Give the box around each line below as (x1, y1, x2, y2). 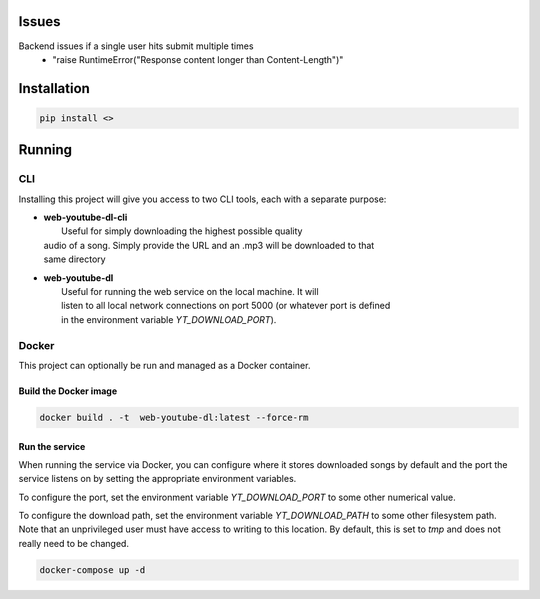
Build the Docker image (18, 385, 118, 397)
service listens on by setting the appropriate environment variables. (18, 473, 297, 485)
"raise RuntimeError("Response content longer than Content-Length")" (52, 53, 344, 65)
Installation (18, 80, 90, 97)
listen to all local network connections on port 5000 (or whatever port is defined (61, 300, 391, 312)
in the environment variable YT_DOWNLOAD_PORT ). (61, 313, 277, 325)
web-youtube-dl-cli (43, 211, 128, 224)
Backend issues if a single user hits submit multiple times (18, 40, 254, 52)
